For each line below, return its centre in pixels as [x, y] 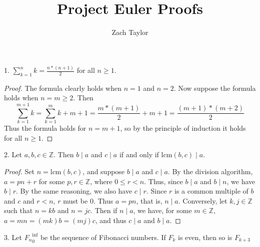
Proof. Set [19, 171]
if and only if [139, 154]
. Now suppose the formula [215, 88]
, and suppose [104, 171]
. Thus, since [163, 181]
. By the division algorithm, [210, 171]
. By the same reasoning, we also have [74, 191]
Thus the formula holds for [45, 128]
